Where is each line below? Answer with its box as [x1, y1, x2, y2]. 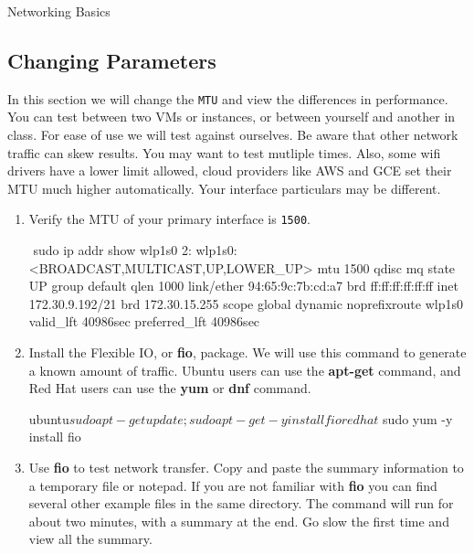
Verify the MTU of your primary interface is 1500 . [28, 209, 311, 229]
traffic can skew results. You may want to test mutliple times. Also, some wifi [7, 143, 441, 162]
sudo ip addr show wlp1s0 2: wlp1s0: [33, 240, 237, 260]
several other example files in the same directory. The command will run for [28, 494, 454, 513]
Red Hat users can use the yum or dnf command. [28, 378, 311, 398]
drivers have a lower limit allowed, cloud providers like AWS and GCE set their [7, 161, 452, 180]
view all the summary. [28, 529, 153, 549]
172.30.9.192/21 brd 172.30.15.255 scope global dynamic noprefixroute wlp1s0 [28, 293, 463, 313]
